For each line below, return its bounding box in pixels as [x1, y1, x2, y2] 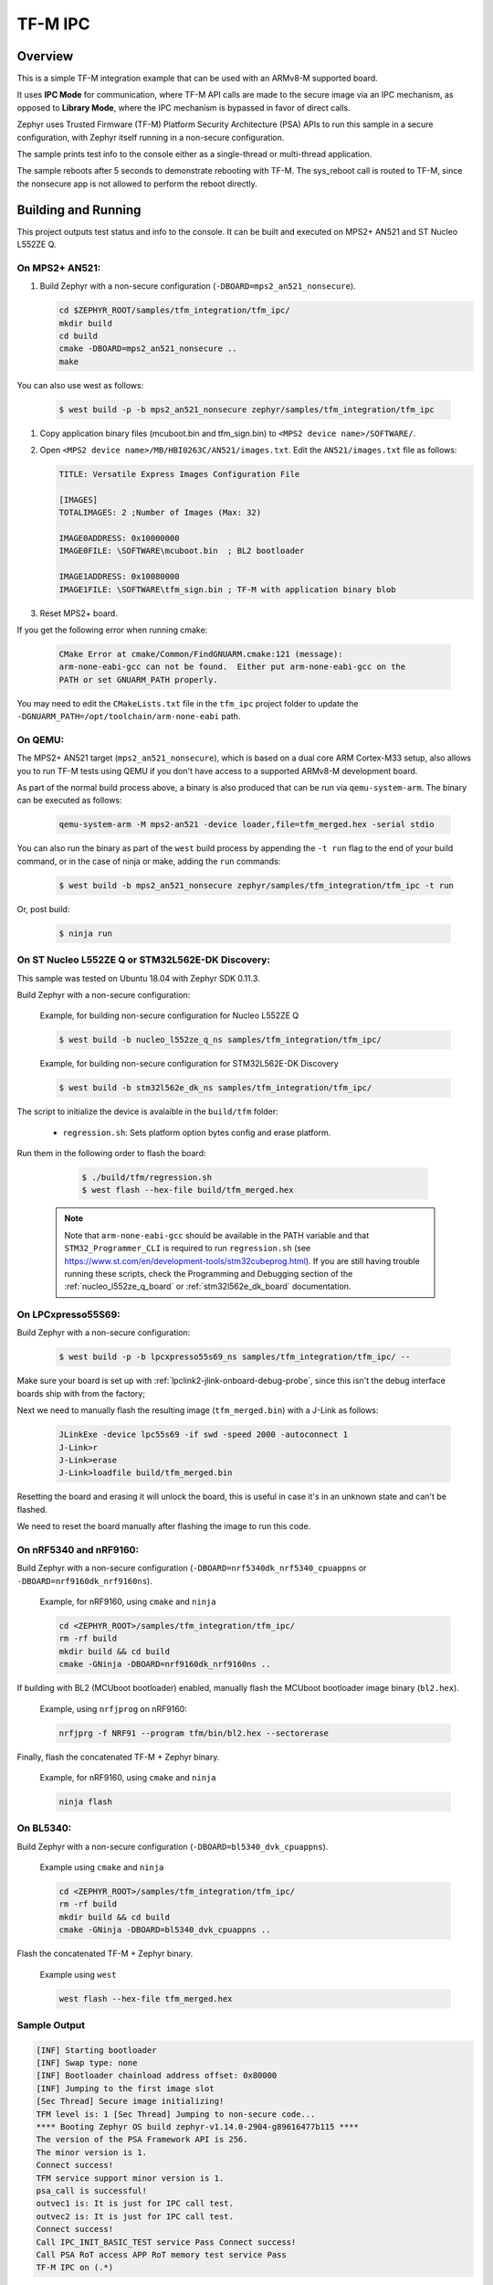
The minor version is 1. [36, 2147, 148, 2157]
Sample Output [16, 2018, 86, 2031]
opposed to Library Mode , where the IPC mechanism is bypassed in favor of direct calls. [16, 101, 351, 113]
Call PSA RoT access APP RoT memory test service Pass [36, 2249, 287, 2259]
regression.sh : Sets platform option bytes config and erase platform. [62, 1127, 331, 1138]
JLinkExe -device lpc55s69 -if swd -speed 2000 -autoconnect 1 [58, 1429, 349, 1440]
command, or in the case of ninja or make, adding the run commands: [16, 856, 281, 866]
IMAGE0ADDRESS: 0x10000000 [58, 533, 180, 544]
